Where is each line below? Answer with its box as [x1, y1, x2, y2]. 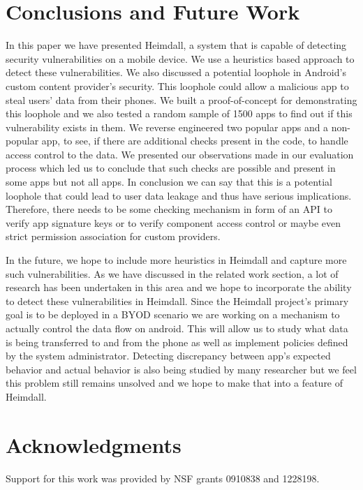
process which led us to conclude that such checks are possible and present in [6, 161, 336, 175]
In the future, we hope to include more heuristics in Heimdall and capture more [6, 253, 347, 267]
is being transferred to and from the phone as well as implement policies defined [6, 334, 348, 349]
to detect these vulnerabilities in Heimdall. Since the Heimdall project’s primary [6, 293, 349, 308]
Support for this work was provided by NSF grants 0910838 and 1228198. [6, 470, 320, 485]
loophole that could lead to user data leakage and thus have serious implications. [6, 188, 352, 202]
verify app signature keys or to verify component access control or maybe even [6, 215, 341, 230]
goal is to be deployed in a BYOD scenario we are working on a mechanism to [6, 307, 340, 322]
